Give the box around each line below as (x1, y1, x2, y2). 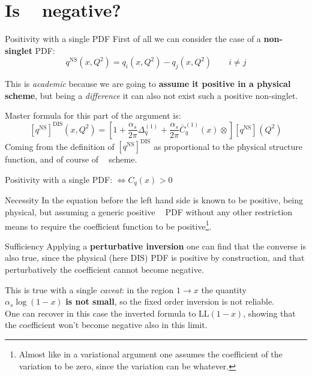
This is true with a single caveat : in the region (5, 283, 174, 296)
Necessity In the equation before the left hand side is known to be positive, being (5, 194, 304, 206)
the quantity (201, 283, 247, 296)
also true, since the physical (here (5, 251, 128, 264)
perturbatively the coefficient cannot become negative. (5, 263, 204, 276)
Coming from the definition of (5, 140, 115, 152)
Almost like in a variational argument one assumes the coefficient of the (19, 348, 283, 360)
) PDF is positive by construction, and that (145, 251, 305, 264)
